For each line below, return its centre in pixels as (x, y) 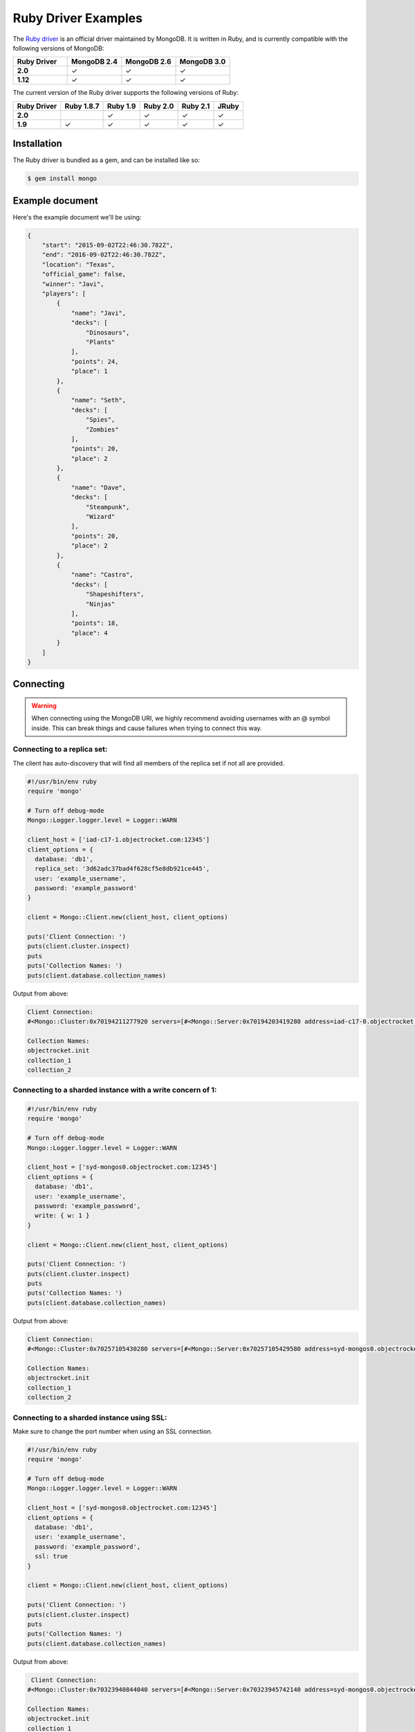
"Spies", (100, 420)
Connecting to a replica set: (60, 750)
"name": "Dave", (99, 487)
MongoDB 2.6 (149, 62)
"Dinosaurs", (108, 332)
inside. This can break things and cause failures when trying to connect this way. (147, 728)
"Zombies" (102, 429)
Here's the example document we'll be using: (77, 217)
